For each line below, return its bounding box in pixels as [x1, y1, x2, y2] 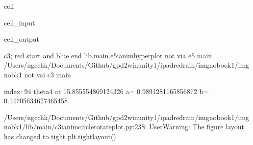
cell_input [4, 17, 35, 27]
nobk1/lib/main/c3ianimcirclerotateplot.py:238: [4, 121, 147, 132]
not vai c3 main [24, 69, 71, 79]
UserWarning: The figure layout [149, 121, 244, 132]
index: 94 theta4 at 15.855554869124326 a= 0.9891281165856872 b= [4, 86, 209, 96]
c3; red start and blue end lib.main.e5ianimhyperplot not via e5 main [4, 50, 212, 60]
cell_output [4, 34, 39, 44]
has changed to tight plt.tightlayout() [4, 131, 116, 141]
